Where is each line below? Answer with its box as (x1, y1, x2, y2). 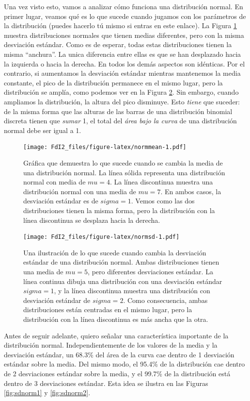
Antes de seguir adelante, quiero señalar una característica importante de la (4, 330, 229, 340)
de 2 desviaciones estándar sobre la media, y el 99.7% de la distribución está (4, 368, 231, 378)
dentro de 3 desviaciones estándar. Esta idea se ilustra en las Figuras (4, 378, 208, 388)
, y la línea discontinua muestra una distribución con (54, 285, 210, 296)
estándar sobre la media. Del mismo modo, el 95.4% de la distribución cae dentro (4, 359, 245, 369)
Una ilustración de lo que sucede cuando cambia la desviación (23, 247, 206, 257)
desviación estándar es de (23, 196, 98, 206)
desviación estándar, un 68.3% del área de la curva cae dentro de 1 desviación (4, 349, 234, 359)
